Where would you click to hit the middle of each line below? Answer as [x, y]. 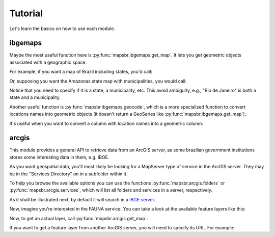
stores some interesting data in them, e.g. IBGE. [59, 157]
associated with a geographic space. [48, 62]
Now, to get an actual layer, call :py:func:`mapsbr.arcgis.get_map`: [79, 218]
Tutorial [26, 13]
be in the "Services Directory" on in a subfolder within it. [68, 174]
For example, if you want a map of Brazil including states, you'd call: [81, 72]
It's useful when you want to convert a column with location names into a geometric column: [106, 123]
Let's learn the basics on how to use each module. [62, 29]
